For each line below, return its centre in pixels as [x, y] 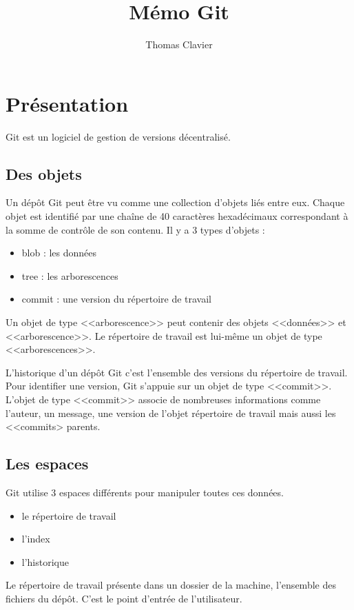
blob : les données [59, 253]
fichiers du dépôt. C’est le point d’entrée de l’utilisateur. [124, 598]
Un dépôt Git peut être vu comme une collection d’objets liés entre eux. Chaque [175, 202]
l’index [36, 539]
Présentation [67, 103]
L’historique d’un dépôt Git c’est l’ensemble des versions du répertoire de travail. [177, 372]
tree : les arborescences [70, 275]
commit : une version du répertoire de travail [117, 299]
